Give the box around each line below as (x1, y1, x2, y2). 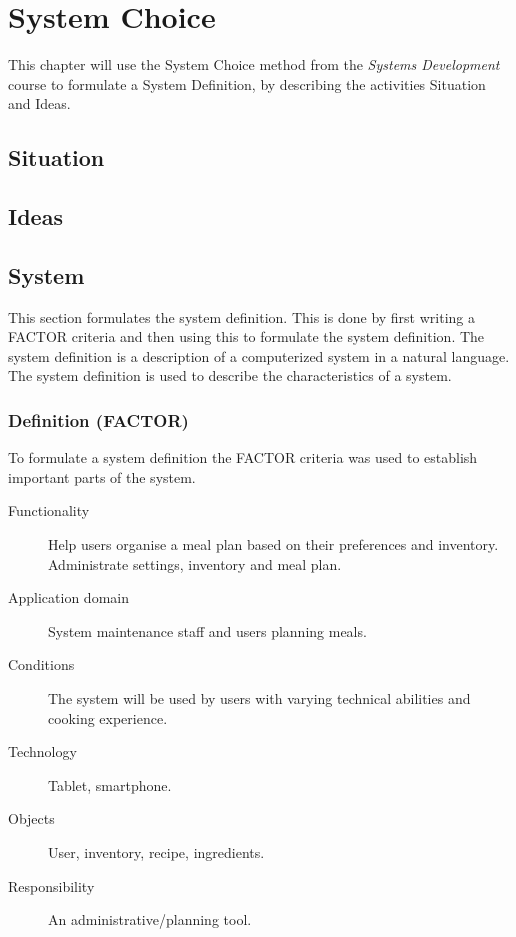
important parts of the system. (8, 466, 196, 487)
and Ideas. (8, 93, 71, 114)
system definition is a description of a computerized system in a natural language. (8, 345, 510, 366)
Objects (8, 808, 55, 829)
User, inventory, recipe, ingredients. (48, 841, 265, 862)
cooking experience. (48, 707, 168, 728)
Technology (8, 741, 77, 762)
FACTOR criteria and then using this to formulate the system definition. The (8, 326, 485, 347)
